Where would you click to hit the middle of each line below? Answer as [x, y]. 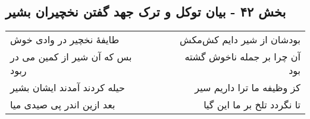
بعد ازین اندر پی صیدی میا [63, 105]
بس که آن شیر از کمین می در [71, 57]
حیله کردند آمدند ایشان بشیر [68, 88]
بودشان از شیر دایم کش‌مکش [240, 40]
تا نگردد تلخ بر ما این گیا [252, 105]
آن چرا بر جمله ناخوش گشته [242, 57]
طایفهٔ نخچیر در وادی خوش [65, 40]
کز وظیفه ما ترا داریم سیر [248, 88]
